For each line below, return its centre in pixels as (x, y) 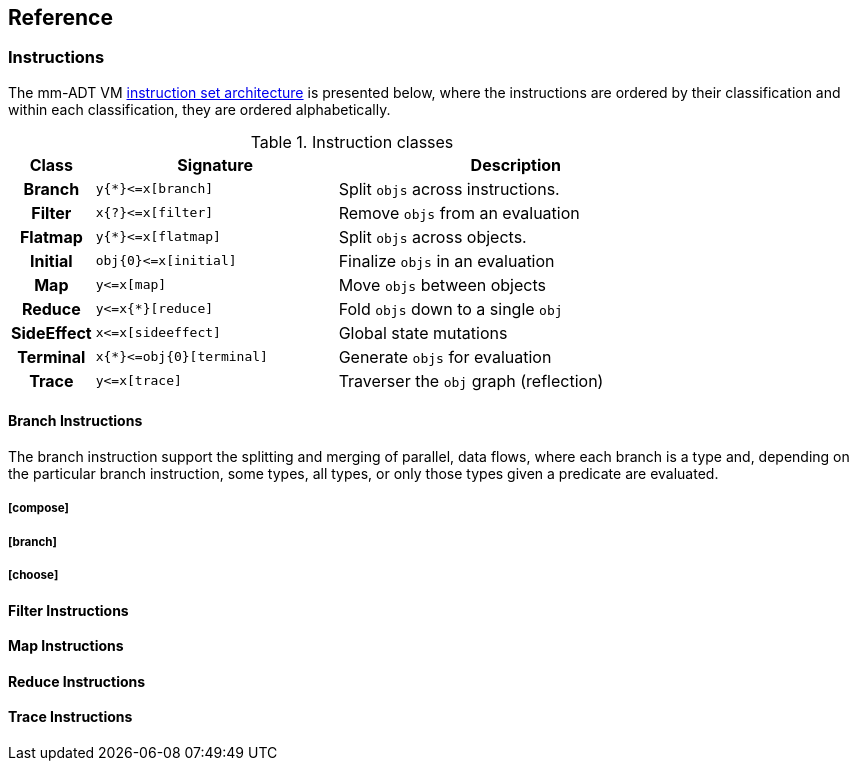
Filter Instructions (68, 610)
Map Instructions (66, 646)
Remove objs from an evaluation (459, 212)
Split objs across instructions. (449, 188)
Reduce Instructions (77, 681)
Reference (60, 17)
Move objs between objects (442, 284)
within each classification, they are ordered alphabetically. (199, 109)
